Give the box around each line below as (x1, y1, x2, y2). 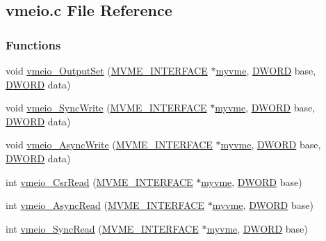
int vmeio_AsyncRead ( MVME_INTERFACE (6, 198, 204, 212)
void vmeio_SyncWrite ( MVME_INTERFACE (6, 100, 207, 115)
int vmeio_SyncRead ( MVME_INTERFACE (6, 221, 199, 235)
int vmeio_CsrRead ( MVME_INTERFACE (6, 174, 193, 189)
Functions (6, 36, 61, 53)
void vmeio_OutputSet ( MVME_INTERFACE (6, 63, 208, 77)
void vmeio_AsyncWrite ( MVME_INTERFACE (6, 137, 213, 152)
